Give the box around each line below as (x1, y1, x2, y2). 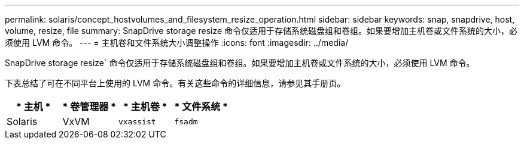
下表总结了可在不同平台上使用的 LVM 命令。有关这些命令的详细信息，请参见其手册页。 (5, 78, 346, 88)
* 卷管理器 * (62, 101, 116, 112)
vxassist (118, 117, 156, 126)
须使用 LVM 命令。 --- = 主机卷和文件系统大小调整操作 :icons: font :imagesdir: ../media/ (5, 37, 349, 48)
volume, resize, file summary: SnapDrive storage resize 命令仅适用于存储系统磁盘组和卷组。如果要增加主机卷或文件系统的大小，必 (5, 26, 518, 36)
